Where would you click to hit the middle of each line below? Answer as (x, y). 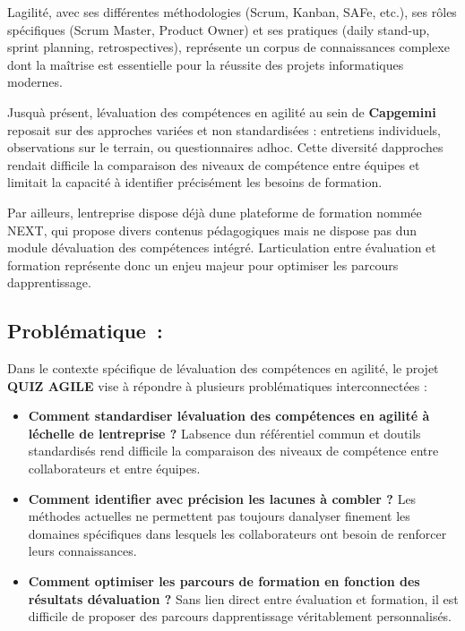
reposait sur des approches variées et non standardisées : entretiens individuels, (224, 129)
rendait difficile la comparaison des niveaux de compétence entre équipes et (214, 164)
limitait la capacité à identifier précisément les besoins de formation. (195, 182)
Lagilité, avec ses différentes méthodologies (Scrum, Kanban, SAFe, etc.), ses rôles (232, 12)
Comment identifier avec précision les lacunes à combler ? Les (222, 498)
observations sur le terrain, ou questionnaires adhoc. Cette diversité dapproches (225, 147)
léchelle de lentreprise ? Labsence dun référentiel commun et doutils (224, 433)
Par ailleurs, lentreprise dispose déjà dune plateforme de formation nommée (215, 212)
